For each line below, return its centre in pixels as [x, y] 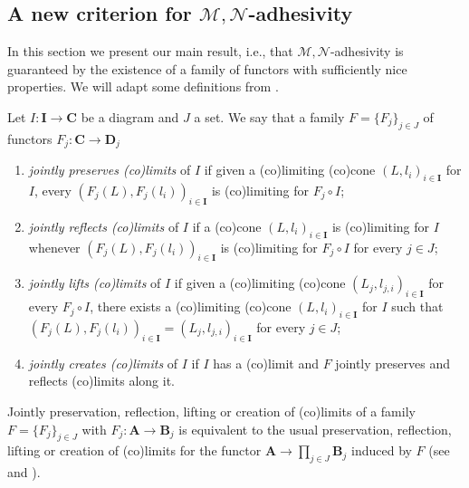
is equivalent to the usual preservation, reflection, [315, 429]
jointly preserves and [392, 363]
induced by [382, 450]
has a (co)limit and [266, 363]
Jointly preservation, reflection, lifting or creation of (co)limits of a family [211, 411]
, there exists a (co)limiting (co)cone [191, 306]
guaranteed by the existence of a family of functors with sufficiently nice [207, 68]
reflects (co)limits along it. [101, 381]
